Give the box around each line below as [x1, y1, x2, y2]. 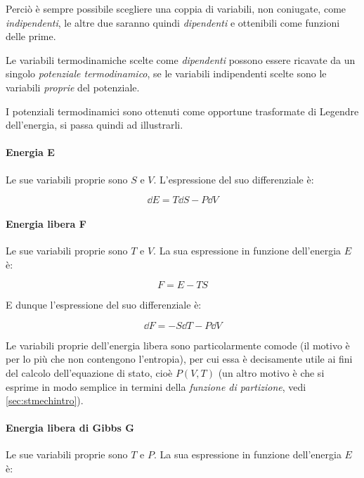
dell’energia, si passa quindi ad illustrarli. [6, 117, 183, 132]
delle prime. [6, 29, 56, 44]
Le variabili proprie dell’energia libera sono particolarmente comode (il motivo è [6, 337, 350, 352]
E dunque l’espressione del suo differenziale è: [6, 297, 202, 312]
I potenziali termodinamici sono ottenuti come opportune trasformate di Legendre [6, 103, 359, 118]
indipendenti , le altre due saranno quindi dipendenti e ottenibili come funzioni [6, 15, 340, 30]
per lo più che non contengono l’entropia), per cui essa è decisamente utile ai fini [6, 351, 353, 366]
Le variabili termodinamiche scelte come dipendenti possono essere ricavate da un [6, 52, 356, 67]
